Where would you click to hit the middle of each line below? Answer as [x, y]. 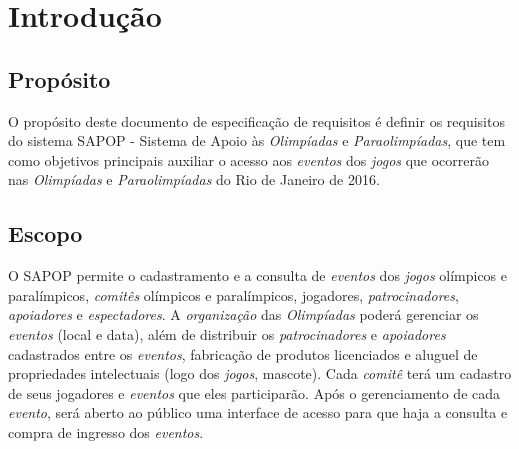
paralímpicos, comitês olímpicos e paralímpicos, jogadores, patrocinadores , [233, 294]
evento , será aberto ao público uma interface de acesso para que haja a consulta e [258, 412]
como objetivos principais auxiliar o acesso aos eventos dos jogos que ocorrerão [249, 159]
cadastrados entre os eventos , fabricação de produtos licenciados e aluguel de [243, 353]
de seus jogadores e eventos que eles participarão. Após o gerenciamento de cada [254, 392]
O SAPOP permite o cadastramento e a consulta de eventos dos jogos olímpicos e [258, 275]
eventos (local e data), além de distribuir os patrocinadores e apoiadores [227, 333]
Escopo [45, 233]
